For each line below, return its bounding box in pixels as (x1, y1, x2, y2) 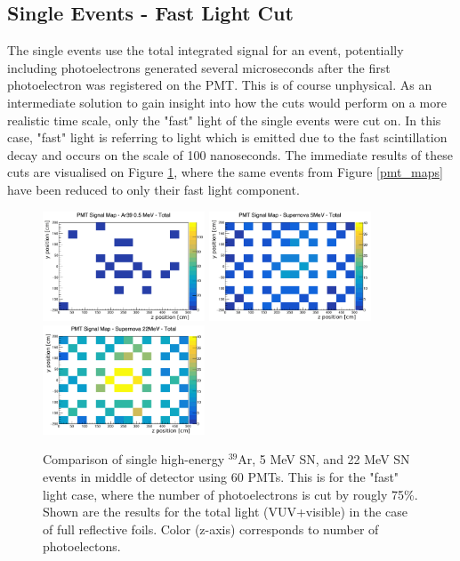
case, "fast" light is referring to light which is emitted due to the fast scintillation (7, 128, 448, 147)
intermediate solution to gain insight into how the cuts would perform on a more (7, 92, 447, 111)
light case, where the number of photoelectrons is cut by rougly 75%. (43, 485, 418, 503)
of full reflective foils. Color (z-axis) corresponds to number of (43, 519, 379, 538)
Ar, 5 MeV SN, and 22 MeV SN (238, 450, 410, 469)
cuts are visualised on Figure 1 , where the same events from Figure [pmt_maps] (7, 163, 443, 181)
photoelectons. (43, 537, 121, 556)
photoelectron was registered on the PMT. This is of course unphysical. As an (7, 76, 432, 94)
